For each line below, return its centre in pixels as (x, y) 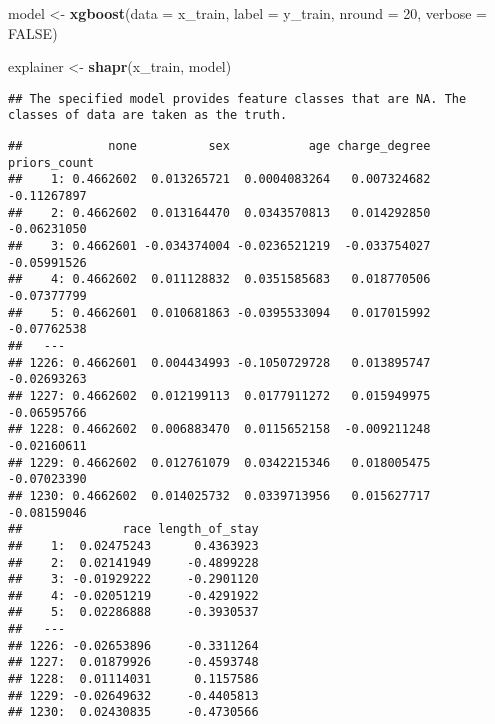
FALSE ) (33, 32)
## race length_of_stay (133, 529)
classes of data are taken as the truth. (148, 115)
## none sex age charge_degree (219, 146)
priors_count (51, 162)
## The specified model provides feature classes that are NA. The (237, 98)
